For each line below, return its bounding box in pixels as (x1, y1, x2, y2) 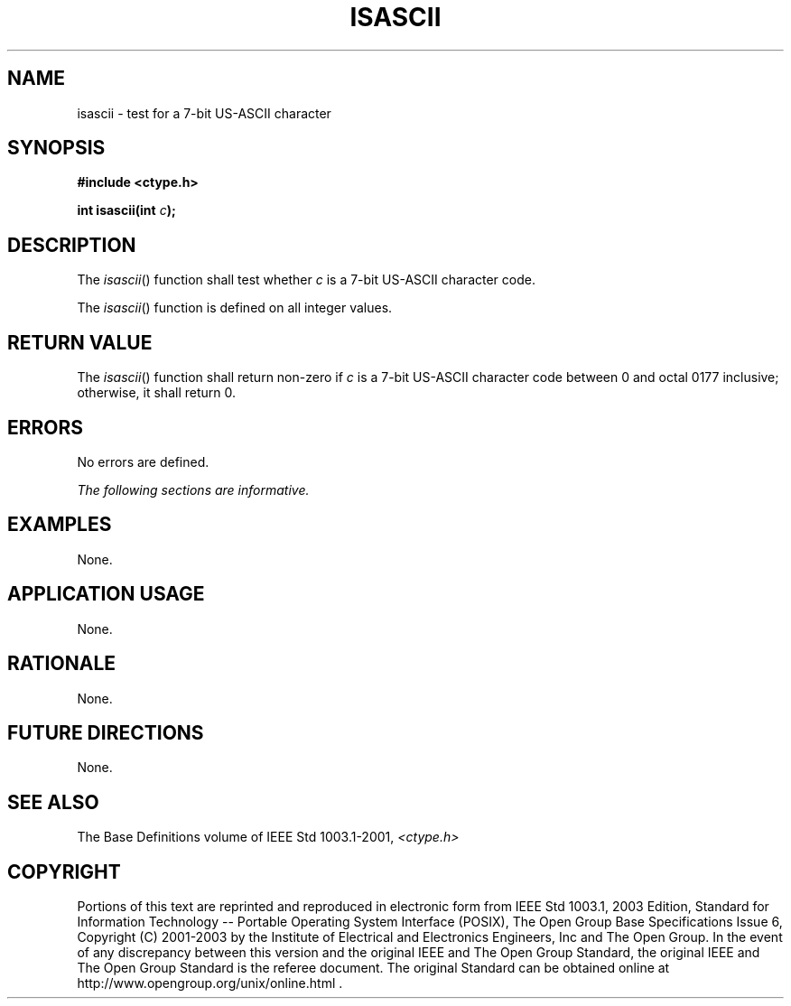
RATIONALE (7, 652, 116, 675)
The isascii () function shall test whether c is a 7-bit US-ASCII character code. (77, 272, 535, 288)
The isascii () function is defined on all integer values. (77, 300, 393, 316)
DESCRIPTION (7, 233, 136, 256)
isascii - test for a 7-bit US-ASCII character (77, 105, 331, 121)
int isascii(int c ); (77, 202, 176, 219)
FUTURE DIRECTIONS (7, 721, 204, 744)
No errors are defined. (77, 453, 209, 470)
